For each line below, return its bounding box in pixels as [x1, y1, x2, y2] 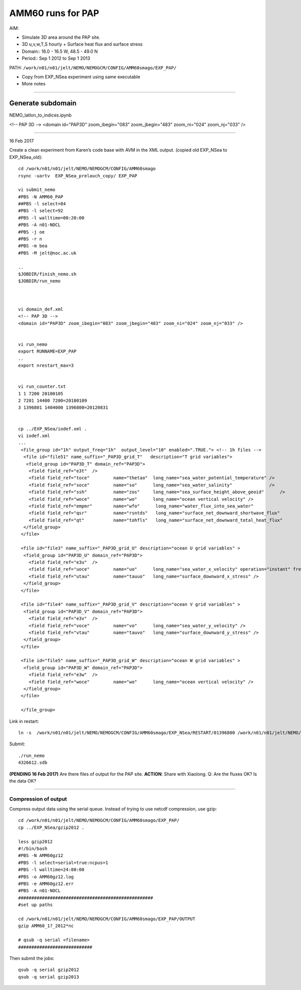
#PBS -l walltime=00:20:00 [18, 215, 85, 221]
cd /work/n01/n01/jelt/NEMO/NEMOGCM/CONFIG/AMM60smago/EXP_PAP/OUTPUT [18, 916, 196, 922]
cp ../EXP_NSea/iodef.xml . [18, 426, 87, 431]
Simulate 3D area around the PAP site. [22, 34, 100, 40]
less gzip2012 [18, 839, 53, 844]
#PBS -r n [18, 236, 42, 242]
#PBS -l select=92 [18, 208, 64, 213]
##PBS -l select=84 [18, 201, 66, 207]
